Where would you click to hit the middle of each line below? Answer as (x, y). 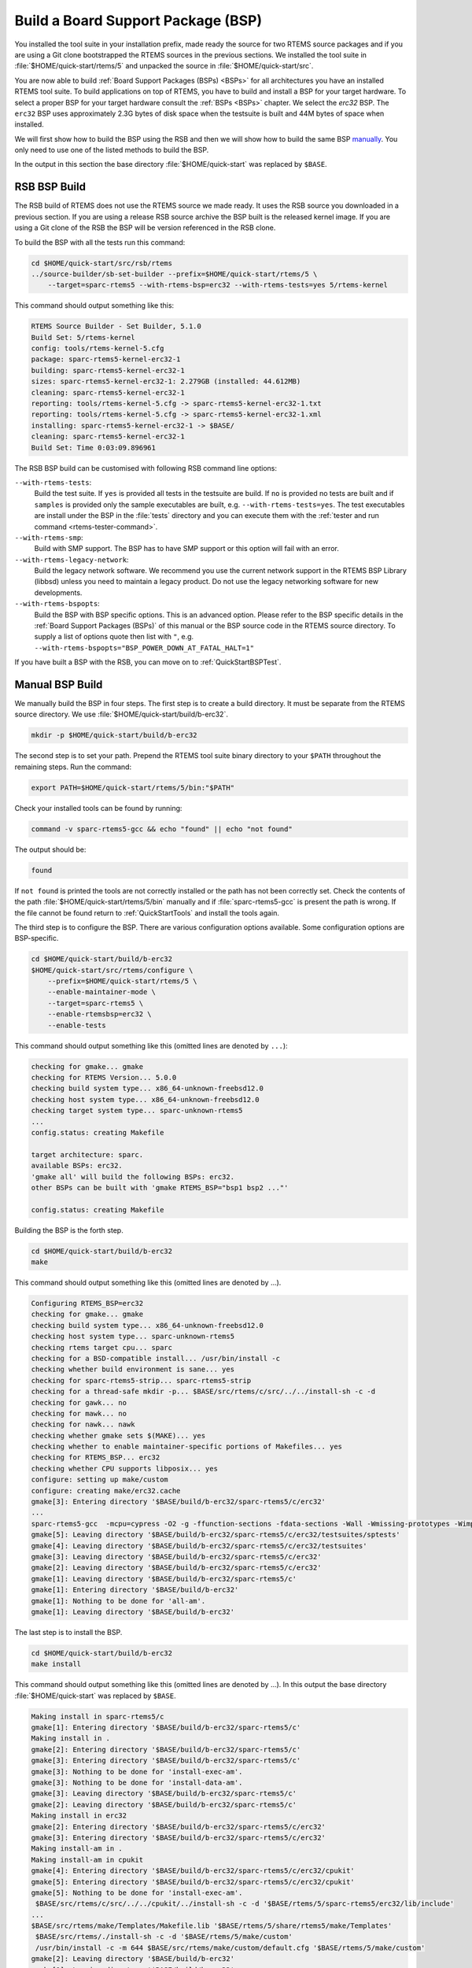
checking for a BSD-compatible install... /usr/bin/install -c (156, 1358)
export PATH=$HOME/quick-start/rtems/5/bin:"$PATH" (133, 788)
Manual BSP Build (59, 684)
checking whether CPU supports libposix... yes (124, 1469)
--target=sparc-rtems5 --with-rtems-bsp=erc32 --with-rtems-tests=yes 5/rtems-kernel (218, 285)
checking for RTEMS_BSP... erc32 (96, 1458)
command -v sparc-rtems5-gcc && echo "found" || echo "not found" (162, 829)
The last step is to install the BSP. (68, 1632)
